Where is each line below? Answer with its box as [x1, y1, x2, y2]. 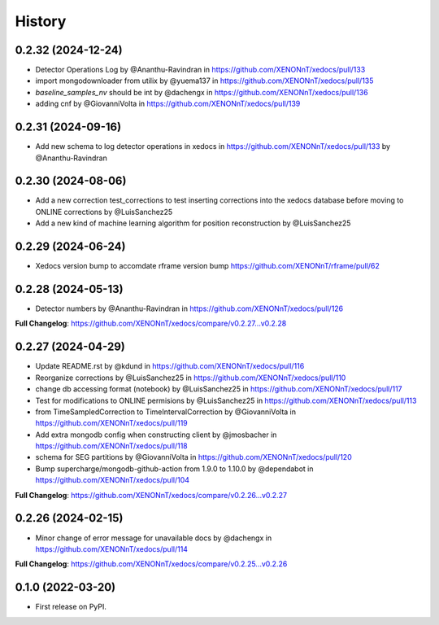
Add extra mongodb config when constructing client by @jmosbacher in [35, 430, 277, 439]
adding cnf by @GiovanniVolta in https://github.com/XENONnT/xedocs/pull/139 [35, 98, 301, 109]
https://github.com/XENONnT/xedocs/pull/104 [35, 475, 190, 485]
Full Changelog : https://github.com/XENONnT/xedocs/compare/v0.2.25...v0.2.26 [15, 559, 288, 569]
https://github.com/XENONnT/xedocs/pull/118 [35, 441, 189, 451]
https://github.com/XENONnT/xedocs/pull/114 [35, 544, 189, 553]
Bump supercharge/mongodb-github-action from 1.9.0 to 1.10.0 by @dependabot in [35, 464, 314, 474]
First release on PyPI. [35, 602, 107, 612]
